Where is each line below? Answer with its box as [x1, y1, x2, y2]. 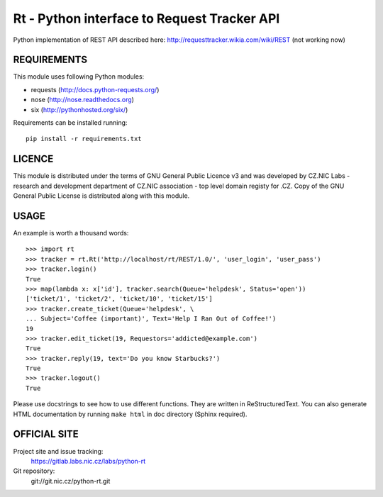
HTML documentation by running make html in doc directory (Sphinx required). [13, 410, 248, 418]
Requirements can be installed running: [13, 118, 128, 127]
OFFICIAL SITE [13, 428, 79, 440]
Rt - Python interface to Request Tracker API [13, 11, 280, 26]
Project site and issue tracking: [13, 447, 104, 455]
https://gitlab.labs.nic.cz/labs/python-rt [30, 457, 146, 465]
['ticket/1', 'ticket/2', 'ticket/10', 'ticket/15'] [26, 295, 213, 303]
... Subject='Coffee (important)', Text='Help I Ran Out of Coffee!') [26, 315, 277, 323]
